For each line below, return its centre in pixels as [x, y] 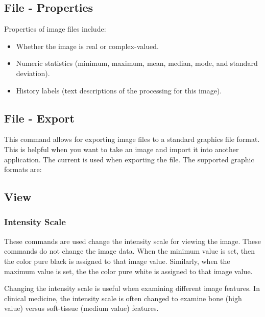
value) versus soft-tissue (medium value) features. [81, 308]
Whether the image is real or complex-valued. [87, 46]
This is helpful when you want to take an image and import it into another [122, 149]
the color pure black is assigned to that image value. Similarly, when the [117, 261]
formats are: [23, 169]
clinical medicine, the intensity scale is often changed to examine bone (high [123, 298]
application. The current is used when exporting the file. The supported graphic [129, 159]
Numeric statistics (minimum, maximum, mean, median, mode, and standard [137, 63]
